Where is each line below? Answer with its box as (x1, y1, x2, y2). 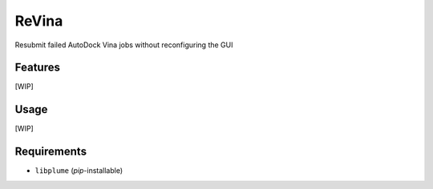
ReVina (14, 12, 63, 30)
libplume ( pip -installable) (34, 166, 123, 175)
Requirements (14, 145, 87, 159)
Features (14, 61, 60, 74)
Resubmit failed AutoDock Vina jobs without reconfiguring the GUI (14, 40, 233, 50)
